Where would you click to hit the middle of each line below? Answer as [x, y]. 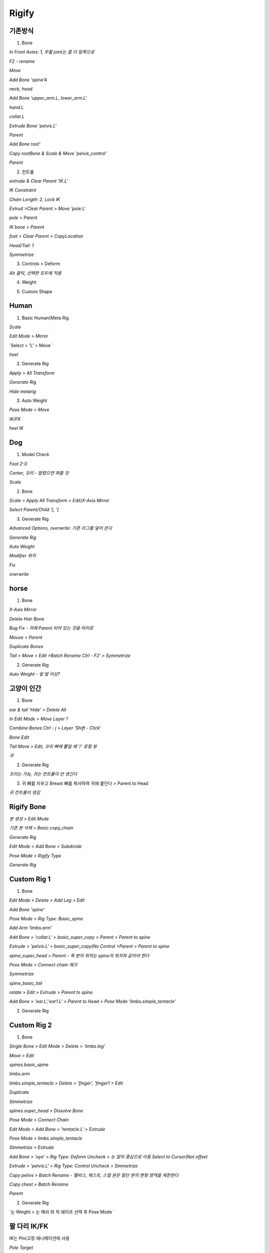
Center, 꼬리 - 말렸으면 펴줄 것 [39, 473]
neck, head [21, 89]
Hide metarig [23, 391]
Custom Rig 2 [30, 1025]
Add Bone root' [25, 144]
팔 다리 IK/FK [29, 1226]
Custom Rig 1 [30, 879]
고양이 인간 [25, 688]
